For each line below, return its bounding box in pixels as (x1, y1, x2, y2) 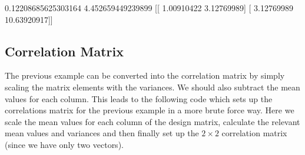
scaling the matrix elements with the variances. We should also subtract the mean (5, 80, 300, 93)
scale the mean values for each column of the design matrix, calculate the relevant (5, 115, 300, 127)
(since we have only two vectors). (5, 138, 124, 150)
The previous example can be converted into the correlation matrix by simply (5, 69, 285, 82)
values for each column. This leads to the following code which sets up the (5, 92, 273, 105)
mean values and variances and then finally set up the (5, 127, 199, 139)
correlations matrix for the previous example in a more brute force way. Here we (5, 104, 294, 116)
